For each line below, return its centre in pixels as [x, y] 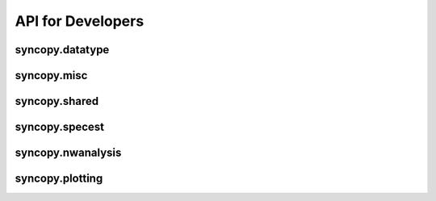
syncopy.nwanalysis [68, 153]
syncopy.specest [60, 127]
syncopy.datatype [62, 50]
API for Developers [80, 21]
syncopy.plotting [59, 179]
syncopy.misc [51, 75]
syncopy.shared [57, 101]
